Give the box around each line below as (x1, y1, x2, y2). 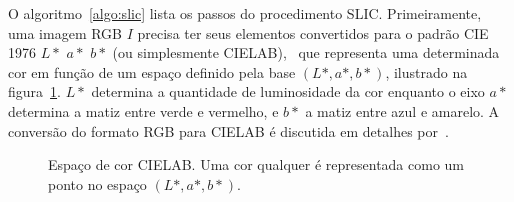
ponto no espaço (48, 173, 147, 194)
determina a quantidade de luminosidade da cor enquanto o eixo (91, 81, 485, 102)
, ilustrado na (385, 61, 468, 82)
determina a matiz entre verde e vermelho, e (8, 100, 279, 121)
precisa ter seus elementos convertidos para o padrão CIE (137, 22, 489, 43)
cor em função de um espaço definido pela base (8, 61, 296, 82)
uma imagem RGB (8, 22, 123, 43)
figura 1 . (8, 81, 61, 102)
